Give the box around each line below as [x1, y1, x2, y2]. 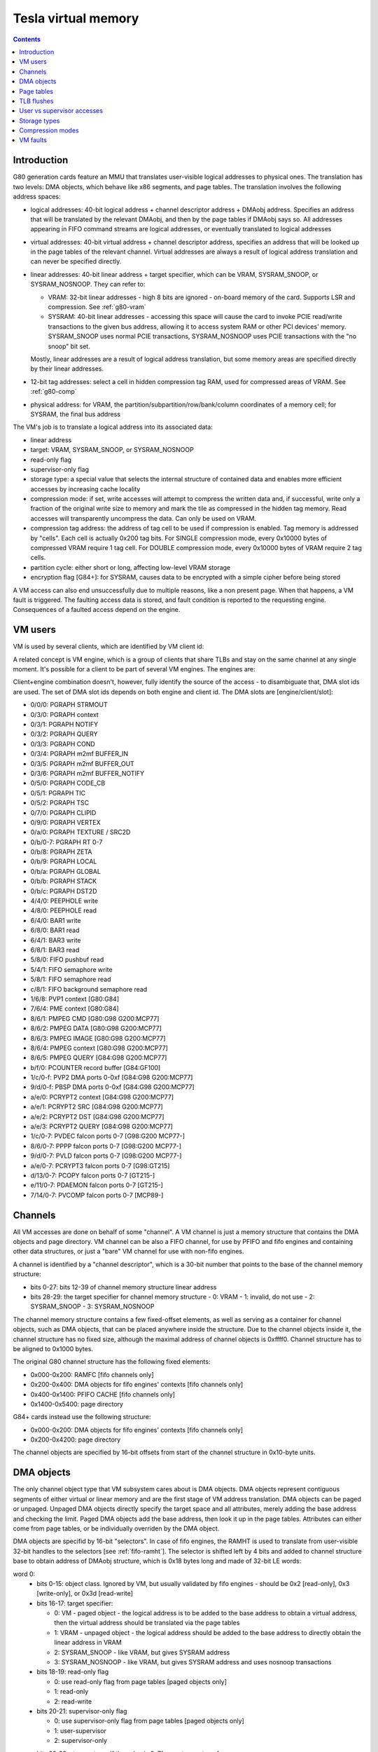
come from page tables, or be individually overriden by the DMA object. [13, 1524, 220, 1533]
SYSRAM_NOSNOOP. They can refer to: [30, 280, 146, 289]
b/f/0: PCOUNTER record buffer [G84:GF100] [30, 1063, 161, 1072]
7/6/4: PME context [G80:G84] [30, 1004, 119, 1013]
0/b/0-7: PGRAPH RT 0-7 [30, 837, 103, 846]
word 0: [13, 1570, 36, 1578]
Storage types [19, 116, 60, 125]
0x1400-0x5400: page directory [30, 1399, 124, 1408]
